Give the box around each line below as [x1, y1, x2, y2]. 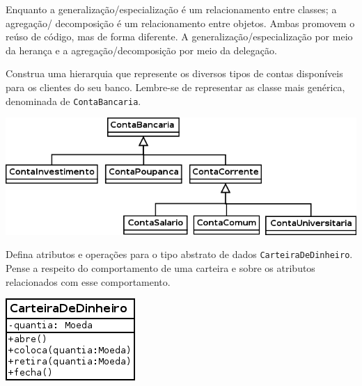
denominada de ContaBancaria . [6, 93, 141, 108]
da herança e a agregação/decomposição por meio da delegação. [6, 42, 277, 57]
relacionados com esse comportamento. [6, 274, 171, 289]
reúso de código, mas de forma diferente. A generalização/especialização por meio [6, 29, 353, 44]
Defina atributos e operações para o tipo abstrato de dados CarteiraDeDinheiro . [6, 247, 353, 262]
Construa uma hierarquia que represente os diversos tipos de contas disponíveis [6, 66, 343, 81]
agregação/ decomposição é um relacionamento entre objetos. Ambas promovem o [6, 15, 355, 30]
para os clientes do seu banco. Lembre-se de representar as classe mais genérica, [6, 79, 345, 94]
